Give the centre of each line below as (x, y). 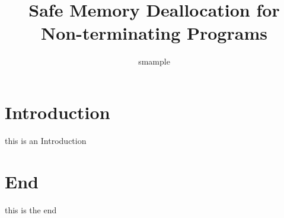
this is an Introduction (46, 140)
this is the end (31, 209)
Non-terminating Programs (154, 33)
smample (154, 61)
